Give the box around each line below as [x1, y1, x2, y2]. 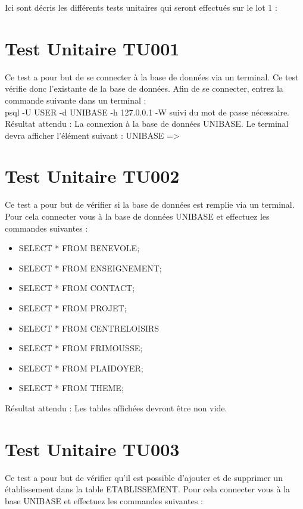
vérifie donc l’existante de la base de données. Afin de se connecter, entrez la [5, 82, 283, 95]
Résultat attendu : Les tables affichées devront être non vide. [5, 401, 227, 414]
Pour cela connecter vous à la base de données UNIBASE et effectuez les [5, 210, 270, 222]
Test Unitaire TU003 [5, 436, 180, 461]
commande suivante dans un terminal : [5, 93, 146, 106]
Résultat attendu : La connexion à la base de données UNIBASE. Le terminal [5, 117, 289, 130]
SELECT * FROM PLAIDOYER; [18, 361, 143, 374]
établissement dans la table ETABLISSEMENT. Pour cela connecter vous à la [5, 483, 290, 495]
